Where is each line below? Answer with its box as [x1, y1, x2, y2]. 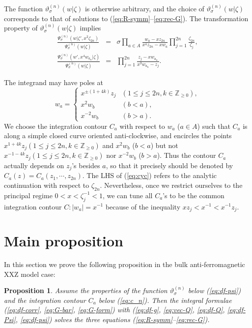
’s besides [72, 160, 100, 170]
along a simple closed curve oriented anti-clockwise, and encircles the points [4, 130, 232, 141]
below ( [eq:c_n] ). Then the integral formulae [98, 295, 232, 305]
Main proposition [4, 231, 124, 251]
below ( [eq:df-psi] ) [188, 285, 241, 296]
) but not [150, 140, 178, 150]
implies [80, 23, 101, 33]
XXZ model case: [4, 268, 56, 279]
